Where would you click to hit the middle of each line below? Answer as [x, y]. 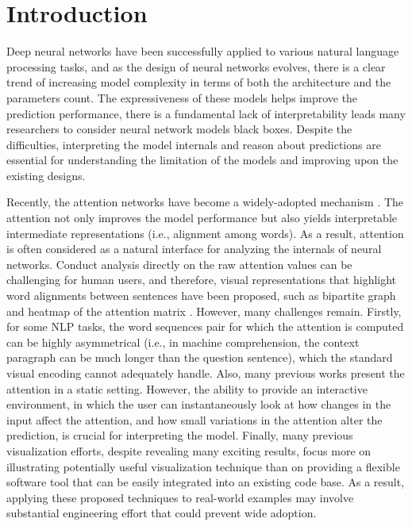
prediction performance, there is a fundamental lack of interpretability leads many [206, 113]
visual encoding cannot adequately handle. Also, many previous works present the [206, 373]
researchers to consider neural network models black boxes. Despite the [179, 129]
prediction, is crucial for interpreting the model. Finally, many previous [180, 435]
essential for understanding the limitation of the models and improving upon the [202, 160]
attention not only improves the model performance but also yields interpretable [202, 218]
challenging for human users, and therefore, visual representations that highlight [202, 280]
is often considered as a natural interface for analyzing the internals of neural [194, 249]
